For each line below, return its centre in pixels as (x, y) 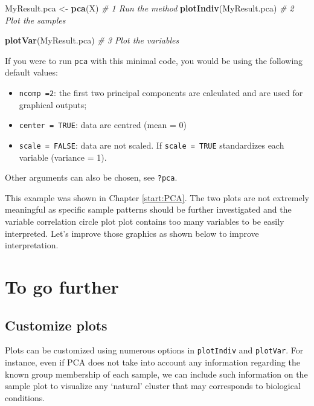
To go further (62, 286)
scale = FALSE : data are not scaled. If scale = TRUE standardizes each (152, 145)
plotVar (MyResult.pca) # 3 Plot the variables (92, 40)
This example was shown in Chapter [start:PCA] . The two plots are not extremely (157, 197)
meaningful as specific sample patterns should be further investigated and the (148, 209)
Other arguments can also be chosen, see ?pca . (91, 177)
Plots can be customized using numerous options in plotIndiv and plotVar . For (154, 350)
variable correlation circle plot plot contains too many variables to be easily (145, 221)
